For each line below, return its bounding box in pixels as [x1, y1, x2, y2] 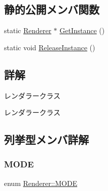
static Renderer [4, 25, 51, 36]
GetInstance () [60, 25, 105, 36]
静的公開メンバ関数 [4, 2, 99, 17]
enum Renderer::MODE [4, 177, 77, 188]
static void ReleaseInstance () [4, 42, 95, 52]
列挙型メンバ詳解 [4, 132, 89, 147]
